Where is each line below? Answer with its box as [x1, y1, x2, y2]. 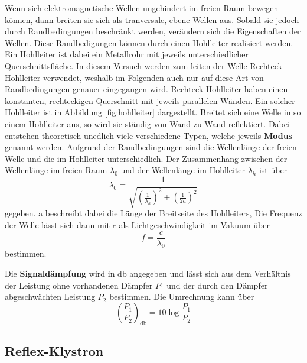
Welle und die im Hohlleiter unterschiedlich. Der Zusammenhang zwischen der [5, 152, 288, 164]
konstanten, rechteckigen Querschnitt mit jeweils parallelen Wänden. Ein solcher [5, 94, 295, 106]
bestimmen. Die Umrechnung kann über [109, 290, 254, 303]
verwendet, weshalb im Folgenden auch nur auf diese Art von [43, 71, 264, 83]
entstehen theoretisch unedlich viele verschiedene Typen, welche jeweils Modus [5, 129, 293, 141]
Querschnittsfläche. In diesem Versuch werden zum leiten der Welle [5, 59, 247, 72]
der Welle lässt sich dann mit [5, 218, 110, 231]
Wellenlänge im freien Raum [5, 164, 107, 176]
